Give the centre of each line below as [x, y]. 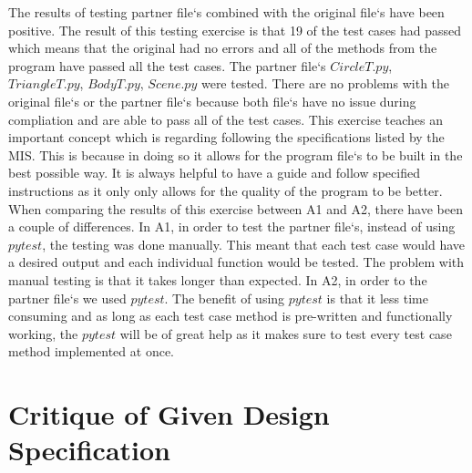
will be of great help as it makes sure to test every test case [286, 333]
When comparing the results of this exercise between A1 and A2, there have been [236, 208]
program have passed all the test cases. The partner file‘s [167, 65]
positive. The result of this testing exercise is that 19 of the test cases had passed [235, 30]
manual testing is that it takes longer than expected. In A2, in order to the [218, 279]
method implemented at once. [91, 351]
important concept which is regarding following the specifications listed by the [226, 137]
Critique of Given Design [169, 414]
